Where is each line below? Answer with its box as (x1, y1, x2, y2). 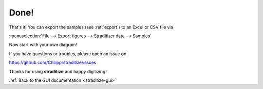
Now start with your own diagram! (9, 42, 77, 48)
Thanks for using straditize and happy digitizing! (9, 68, 107, 74)
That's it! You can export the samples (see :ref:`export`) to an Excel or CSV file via (9, 24, 173, 30)
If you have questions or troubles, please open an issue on (9, 51, 127, 57)
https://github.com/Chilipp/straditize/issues (9, 59, 96, 65)
